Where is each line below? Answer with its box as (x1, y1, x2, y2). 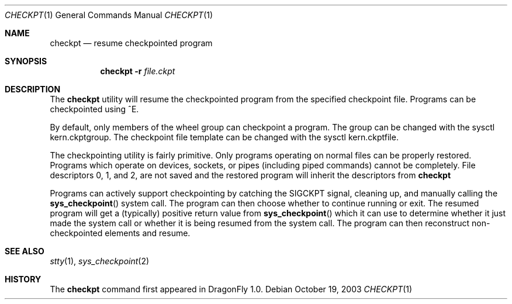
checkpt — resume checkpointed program (50, 38, 213, 48)
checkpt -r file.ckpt (100, 66, 175, 76)
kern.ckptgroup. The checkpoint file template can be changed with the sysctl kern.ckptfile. (50, 132, 399, 142)
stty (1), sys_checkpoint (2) (50, 256, 150, 266)
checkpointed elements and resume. (50, 228, 191, 238)
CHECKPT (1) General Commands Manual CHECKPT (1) (5, 10, 213, 20)
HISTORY (5, 274, 41, 284)
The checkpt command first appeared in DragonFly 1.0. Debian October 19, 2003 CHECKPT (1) (50, 284, 413, 294)
